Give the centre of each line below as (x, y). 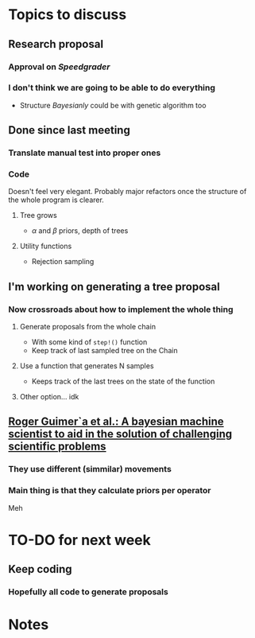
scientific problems (57, 447)
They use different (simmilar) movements (90, 469)
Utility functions (46, 246)
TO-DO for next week (79, 540)
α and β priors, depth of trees (80, 231)
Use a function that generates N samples (87, 366)
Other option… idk (49, 397)
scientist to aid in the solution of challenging (120, 434)
